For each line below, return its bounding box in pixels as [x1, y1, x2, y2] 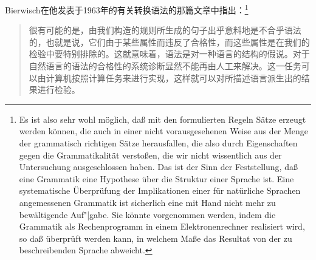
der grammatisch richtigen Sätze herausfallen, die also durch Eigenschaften [19, 137, 298, 149]
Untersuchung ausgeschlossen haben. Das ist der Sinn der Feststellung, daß [19, 160, 298, 173]
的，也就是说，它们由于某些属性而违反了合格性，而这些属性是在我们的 [29, 35, 310, 48]
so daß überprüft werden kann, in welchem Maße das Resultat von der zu [19, 231, 292, 244]
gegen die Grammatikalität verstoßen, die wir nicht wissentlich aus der [19, 148, 282, 161]
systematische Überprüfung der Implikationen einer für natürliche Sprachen [19, 184, 301, 197]
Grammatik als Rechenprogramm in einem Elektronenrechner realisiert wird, [19, 220, 305, 233]
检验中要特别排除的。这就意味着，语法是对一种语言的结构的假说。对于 [29, 47, 310, 60]
